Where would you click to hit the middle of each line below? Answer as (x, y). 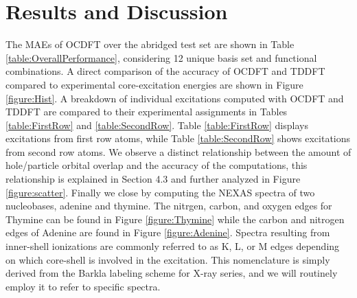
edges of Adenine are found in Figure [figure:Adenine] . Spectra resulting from (168, 232)
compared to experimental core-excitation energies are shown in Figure (154, 84)
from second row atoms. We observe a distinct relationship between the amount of (178, 151)
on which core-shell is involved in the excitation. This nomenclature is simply (168, 259)
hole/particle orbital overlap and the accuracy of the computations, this (157, 165)
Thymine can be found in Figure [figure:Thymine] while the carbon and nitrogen (175, 219)
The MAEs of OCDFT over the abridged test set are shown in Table (150, 44)
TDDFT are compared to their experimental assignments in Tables (147, 112)
